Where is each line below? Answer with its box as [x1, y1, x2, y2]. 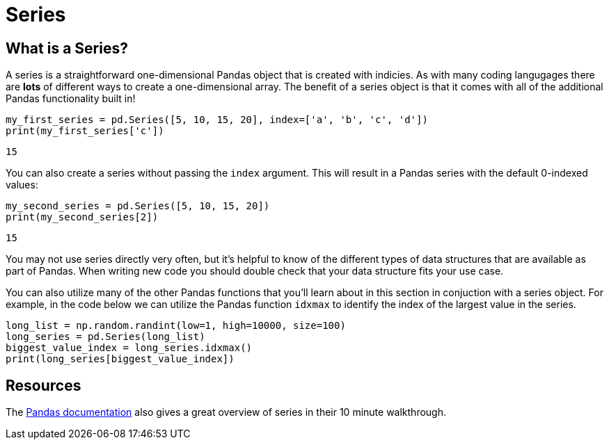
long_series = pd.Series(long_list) [6, 331, 205, 343]
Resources [6, 376, 81, 394]
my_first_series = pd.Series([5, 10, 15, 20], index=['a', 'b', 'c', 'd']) [6, 114, 428, 126]
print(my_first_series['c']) [6, 125, 164, 137]
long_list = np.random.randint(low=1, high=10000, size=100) [6, 320, 346, 332]
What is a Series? [6, 39, 128, 57]
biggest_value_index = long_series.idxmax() [6, 342, 253, 354]
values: [6, 179, 38, 191]
